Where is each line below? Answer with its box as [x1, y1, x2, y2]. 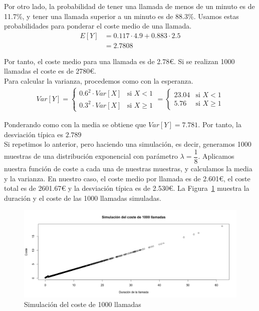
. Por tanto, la [198, 119, 241, 130]
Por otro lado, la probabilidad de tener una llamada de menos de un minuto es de [4, 1, 255, 11]
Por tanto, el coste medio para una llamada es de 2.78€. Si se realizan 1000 [4, 56, 235, 66]
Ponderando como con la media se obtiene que [4, 119, 146, 130]
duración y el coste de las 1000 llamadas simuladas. [4, 192, 161, 203]
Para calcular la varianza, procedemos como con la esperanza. [4, 76, 193, 86]
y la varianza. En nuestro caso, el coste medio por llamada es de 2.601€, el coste [4, 173, 250, 183]
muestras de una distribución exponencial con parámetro [4, 151, 178, 161]
